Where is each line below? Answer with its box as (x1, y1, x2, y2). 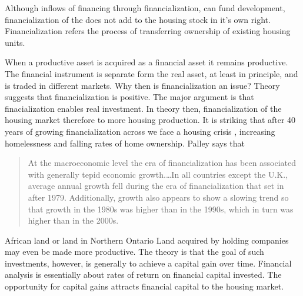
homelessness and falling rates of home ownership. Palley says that (5, 137, 245, 149)
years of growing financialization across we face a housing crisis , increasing (5, 125, 275, 137)
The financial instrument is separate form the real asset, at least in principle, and (5, 67, 298, 79)
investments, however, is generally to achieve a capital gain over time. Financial (5, 257, 292, 269)
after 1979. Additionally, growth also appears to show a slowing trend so (28, 191, 289, 203)
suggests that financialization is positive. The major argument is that (5, 91, 254, 103)
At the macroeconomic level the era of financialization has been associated (28, 157, 297, 169)
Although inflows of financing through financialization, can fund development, (5, 2, 285, 14)
